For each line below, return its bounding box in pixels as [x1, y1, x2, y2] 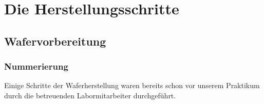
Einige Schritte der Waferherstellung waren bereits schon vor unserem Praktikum [4, 80, 260, 91]
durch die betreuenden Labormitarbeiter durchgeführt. [4, 90, 176, 100]
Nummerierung [4, 60, 68, 73]
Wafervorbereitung [4, 33, 106, 49]
